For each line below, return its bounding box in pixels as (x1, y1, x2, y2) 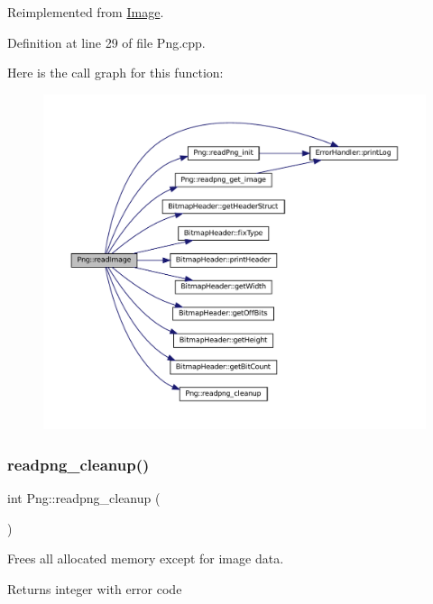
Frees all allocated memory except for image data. (7, 549, 284, 568)
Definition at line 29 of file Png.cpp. (7, 32, 206, 51)
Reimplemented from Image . (7, 3, 164, 21)
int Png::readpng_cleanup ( (7, 489, 161, 507)
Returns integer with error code (7, 579, 182, 598)
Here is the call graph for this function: (7, 63, 224, 82)
